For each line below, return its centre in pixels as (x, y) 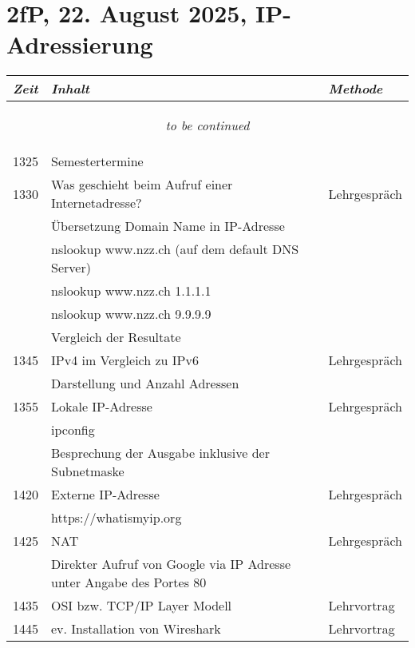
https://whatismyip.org (117, 518)
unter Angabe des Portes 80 (129, 582)
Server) (71, 268)
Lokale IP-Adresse (102, 407)
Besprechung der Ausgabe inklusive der (160, 453)
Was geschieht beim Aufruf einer (142, 185)
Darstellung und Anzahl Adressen (145, 384)
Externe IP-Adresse (105, 495)
